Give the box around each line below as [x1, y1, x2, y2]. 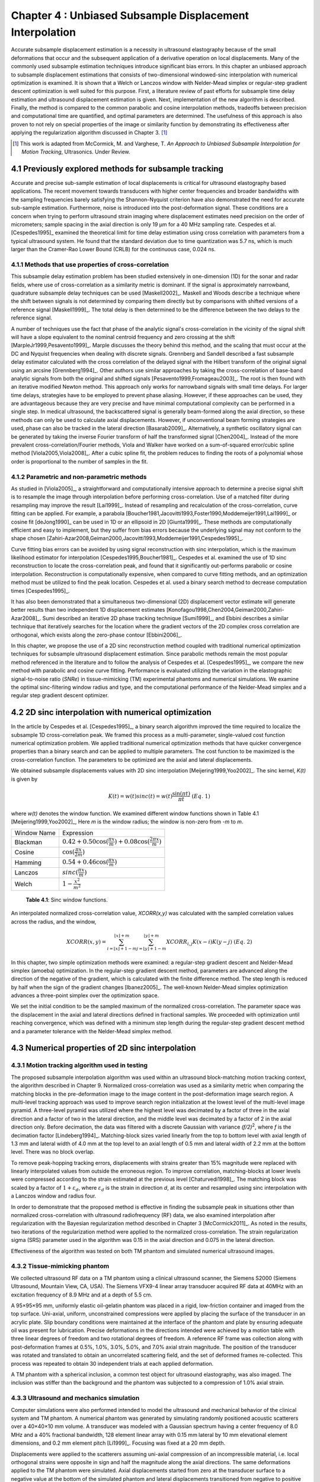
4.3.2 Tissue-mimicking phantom [11, 1262, 110, 1270]
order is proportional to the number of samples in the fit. [11, 458, 148, 465]
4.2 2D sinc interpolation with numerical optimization [11, 707, 212, 717]
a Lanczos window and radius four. [11, 1192, 97, 1200]
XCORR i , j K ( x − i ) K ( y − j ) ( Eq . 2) [166, 938, 252, 947]
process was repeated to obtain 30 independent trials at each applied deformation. [11, 1360, 214, 1367]
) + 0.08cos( [114, 838, 151, 846]
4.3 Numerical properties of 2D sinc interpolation [11, 1043, 196, 1053]
